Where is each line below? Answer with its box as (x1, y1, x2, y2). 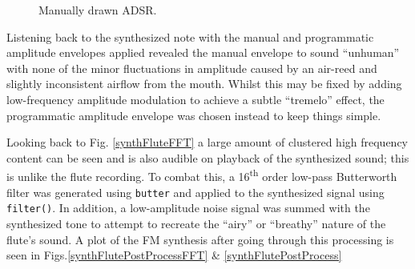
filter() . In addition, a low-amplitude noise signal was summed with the (6, 199, 370, 216)
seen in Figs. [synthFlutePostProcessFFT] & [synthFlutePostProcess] (6, 247, 342, 263)
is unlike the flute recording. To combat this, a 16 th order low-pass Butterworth (6, 166, 397, 184)
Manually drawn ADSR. (38, 2, 157, 18)
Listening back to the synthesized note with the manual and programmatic (6, 28, 374, 45)
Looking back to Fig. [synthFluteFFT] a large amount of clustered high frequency (6, 134, 409, 151)
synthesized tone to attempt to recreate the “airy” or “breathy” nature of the (6, 215, 386, 231)
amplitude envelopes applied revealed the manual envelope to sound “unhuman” (6, 44, 400, 61)
